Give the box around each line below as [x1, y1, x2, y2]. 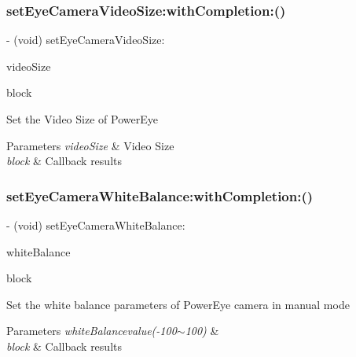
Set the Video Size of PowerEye [6, 111, 158, 127]
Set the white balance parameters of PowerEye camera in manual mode [6, 296, 350, 312]
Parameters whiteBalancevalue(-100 [6, 322, 177, 339]
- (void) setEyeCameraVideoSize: [6, 31, 165, 48]
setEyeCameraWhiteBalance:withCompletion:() [6, 186, 314, 205]
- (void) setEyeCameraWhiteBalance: [6, 217, 185, 233]
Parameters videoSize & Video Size [6, 137, 174, 153]
